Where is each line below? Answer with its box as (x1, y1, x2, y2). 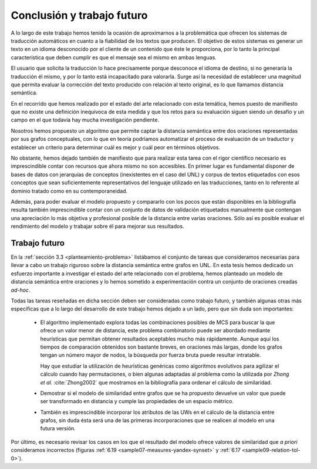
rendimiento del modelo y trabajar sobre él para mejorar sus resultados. (11, 223, 184, 230)
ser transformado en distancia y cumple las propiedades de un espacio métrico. (40, 398, 234, 405)
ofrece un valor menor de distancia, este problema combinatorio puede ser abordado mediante (40, 327, 271, 334)
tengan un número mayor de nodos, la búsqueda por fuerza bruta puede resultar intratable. (40, 352, 261, 359)
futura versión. (40, 425, 76, 432)
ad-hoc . (11, 286, 31, 293)
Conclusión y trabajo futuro (11, 9, 148, 22)
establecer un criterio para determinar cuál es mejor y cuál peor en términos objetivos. (11, 144, 221, 151)
